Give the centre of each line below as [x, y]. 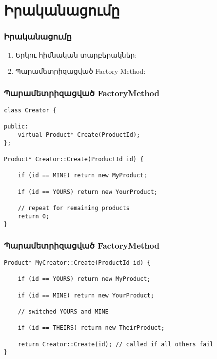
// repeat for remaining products [74, 208]
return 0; [34, 216]
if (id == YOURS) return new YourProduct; [88, 192]
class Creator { [30, 110]
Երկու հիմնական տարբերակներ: [76, 54]
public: [16, 127]
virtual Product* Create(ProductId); [79, 135]
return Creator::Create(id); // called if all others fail [116, 344]
